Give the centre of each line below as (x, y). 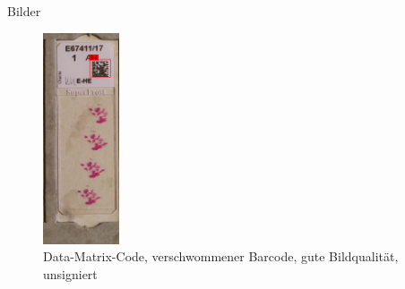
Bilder (24, 11)
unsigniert (70, 273)
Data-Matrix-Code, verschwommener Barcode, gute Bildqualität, (221, 256)
